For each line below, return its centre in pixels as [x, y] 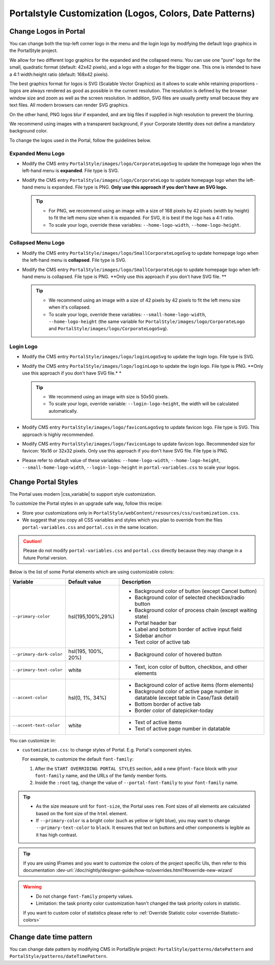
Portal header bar [156, 623]
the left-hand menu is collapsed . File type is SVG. [74, 260]
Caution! [33, 541]
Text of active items [158, 722]
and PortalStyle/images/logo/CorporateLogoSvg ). [108, 329]
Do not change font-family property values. [85, 896]
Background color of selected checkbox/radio [189, 597]
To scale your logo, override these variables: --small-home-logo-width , [127, 314]
